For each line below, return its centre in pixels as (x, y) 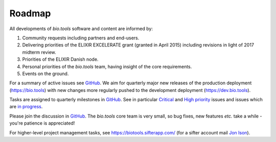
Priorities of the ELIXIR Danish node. (60, 59)
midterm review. (39, 52)
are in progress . (26, 107)
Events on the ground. (45, 74)
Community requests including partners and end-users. (81, 38)
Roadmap (30, 13)
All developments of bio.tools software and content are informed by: (81, 29)
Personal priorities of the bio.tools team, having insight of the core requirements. (107, 66)
